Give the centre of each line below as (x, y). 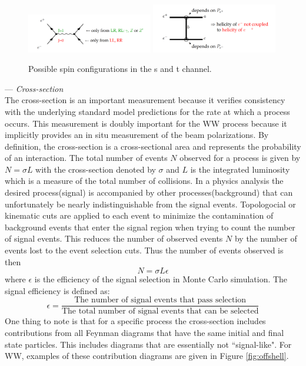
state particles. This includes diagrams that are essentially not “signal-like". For (148, 344)
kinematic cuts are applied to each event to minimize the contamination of (139, 215)
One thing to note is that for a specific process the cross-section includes (135, 321)
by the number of (266, 238)
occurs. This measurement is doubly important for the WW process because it (146, 123)
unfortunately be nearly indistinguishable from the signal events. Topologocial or (150, 204)
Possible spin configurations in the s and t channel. (120, 69)
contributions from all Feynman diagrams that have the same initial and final (144, 333)
